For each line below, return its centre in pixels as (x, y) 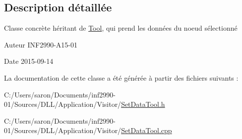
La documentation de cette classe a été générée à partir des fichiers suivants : (121, 77)
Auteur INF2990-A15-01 (41, 44)
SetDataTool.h (143, 104)
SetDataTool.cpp (147, 130)
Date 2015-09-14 (29, 61)
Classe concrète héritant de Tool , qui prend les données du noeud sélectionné (121, 28)
